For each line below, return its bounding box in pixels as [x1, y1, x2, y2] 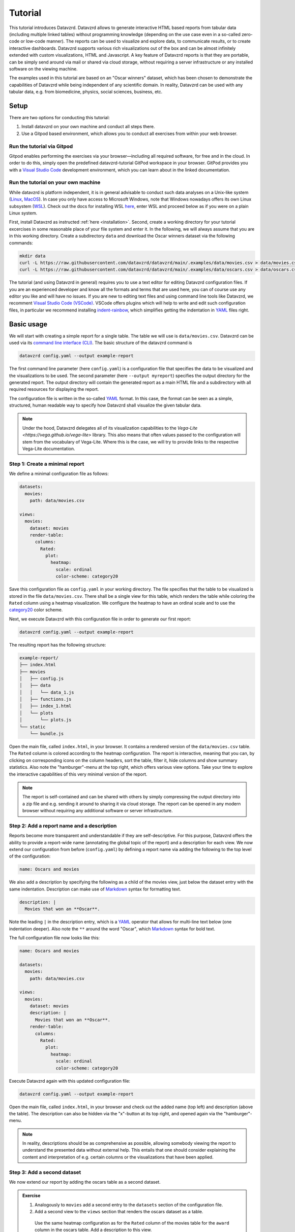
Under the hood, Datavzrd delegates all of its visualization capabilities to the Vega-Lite [22, 425, 198, 431]
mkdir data [19, 253, 46, 259]
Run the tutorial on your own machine [9, 179, 101, 186]
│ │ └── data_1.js [19, 689, 74, 695]
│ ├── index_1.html [19, 703, 72, 709]
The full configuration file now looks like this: [9, 934, 100, 941]
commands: [9, 240, 33, 246]
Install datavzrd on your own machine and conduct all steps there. [21, 124, 155, 130]
